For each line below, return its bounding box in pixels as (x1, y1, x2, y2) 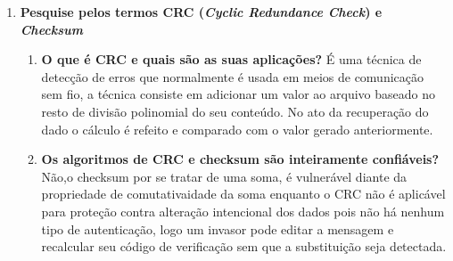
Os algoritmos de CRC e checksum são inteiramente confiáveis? (41, 150, 440, 168)
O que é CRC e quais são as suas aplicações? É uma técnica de (41, 50, 422, 69)
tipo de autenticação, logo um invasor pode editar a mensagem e (41, 219, 394, 238)
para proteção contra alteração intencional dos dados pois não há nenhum (41, 201, 445, 220)
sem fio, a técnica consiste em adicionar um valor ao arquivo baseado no (41, 85, 435, 103)
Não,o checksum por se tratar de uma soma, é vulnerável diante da (41, 167, 408, 185)
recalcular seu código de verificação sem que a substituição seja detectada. (41, 237, 447, 256)
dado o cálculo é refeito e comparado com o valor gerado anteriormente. (41, 119, 433, 138)
